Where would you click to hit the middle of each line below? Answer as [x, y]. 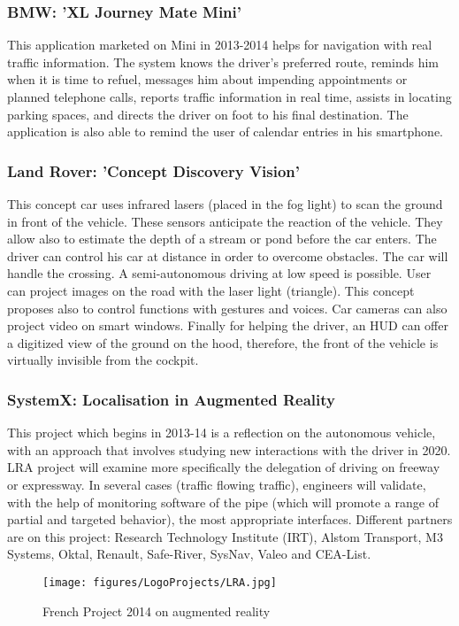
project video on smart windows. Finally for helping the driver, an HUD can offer [228, 325]
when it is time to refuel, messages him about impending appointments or [207, 79]
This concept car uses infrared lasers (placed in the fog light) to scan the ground [225, 204]
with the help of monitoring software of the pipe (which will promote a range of [223, 502]
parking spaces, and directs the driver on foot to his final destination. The [208, 114]
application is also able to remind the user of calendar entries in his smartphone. [225, 131]
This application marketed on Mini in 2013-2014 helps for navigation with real [220, 45]
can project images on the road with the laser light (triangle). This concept [211, 290]
